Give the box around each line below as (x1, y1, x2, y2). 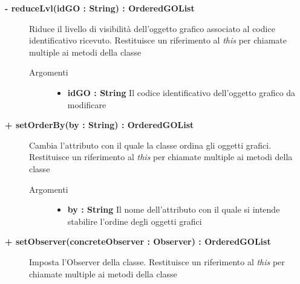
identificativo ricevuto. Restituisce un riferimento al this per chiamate (29, 34, 287, 47)
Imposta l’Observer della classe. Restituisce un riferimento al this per (29, 255, 285, 268)
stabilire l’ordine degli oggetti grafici (67, 215, 202, 227)
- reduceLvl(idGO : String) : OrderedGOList (5, 2, 195, 14)
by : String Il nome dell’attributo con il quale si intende (67, 203, 280, 216)
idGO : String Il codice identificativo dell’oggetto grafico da (67, 86, 296, 98)
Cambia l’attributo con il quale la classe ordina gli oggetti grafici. (29, 138, 272, 151)
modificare (67, 98, 106, 111)
